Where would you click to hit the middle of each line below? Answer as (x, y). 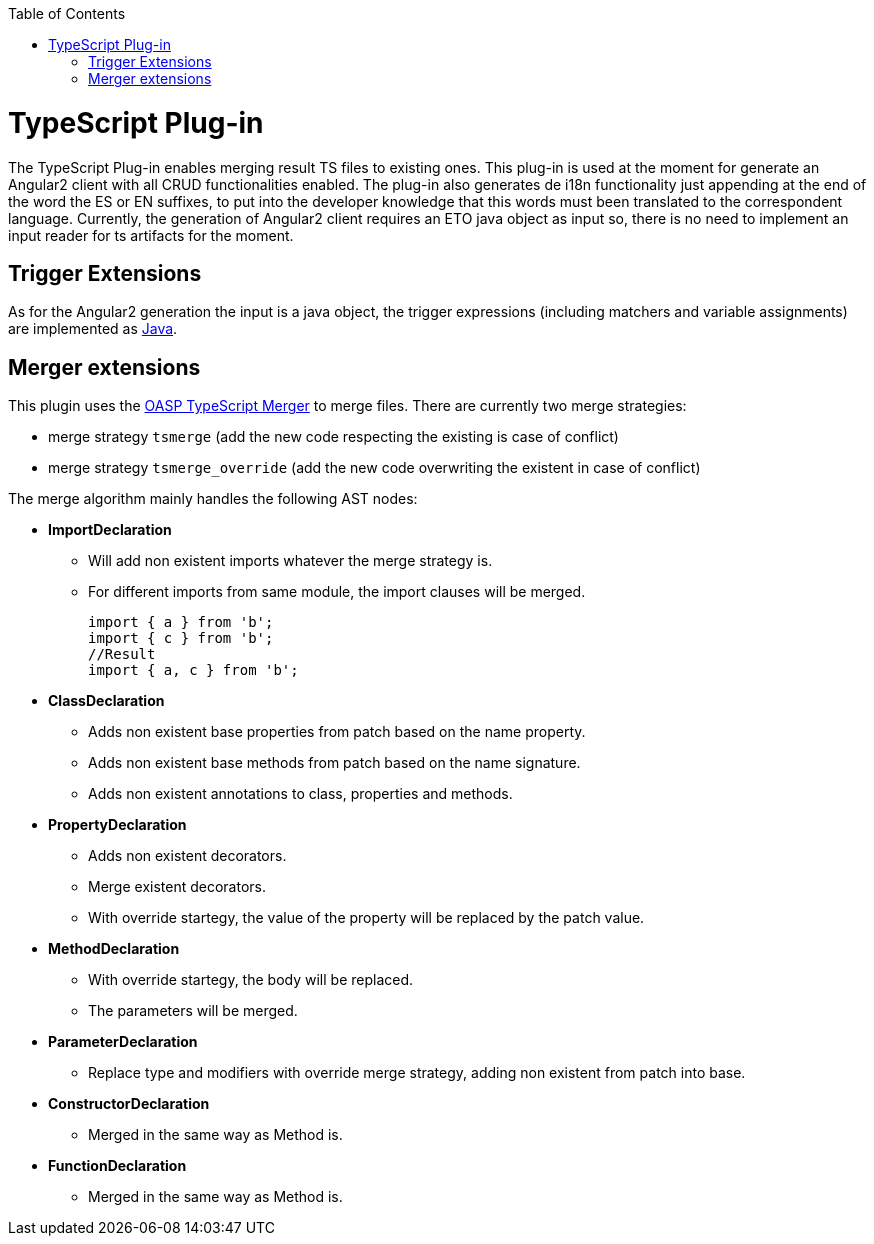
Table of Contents (67, 13)
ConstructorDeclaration (129, 1104)
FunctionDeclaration (117, 1166)
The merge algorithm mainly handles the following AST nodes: (213, 499)
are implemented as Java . (93, 329)
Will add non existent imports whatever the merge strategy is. (290, 561)
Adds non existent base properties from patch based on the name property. (337, 732)
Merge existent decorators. (177, 887)
